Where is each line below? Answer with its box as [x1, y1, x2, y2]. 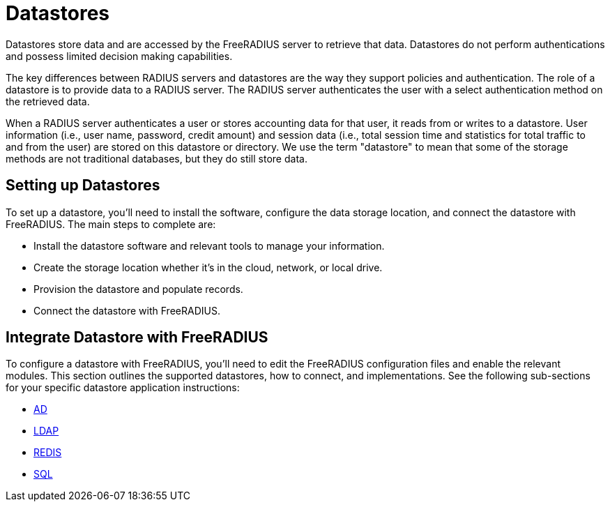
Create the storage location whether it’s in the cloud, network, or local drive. [33, 261, 383, 273]
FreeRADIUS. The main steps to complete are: [6, 218, 216, 230]
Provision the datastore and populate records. [33, 282, 243, 295]
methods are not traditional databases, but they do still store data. [6, 152, 307, 165]
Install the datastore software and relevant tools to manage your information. [33, 239, 385, 252]
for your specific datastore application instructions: [6, 381, 240, 394]
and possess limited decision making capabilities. [6, 50, 233, 62]
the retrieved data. [6, 95, 90, 107]
